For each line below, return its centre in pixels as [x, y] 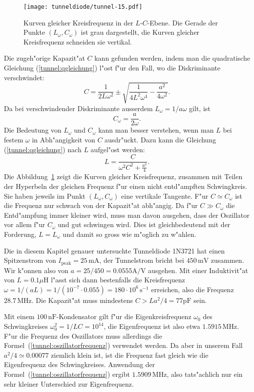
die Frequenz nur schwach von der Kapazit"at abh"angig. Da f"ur [101, 205]
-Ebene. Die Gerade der [183, 22]
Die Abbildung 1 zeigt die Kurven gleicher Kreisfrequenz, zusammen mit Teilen [123, 176]
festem [14, 140]
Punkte [34, 32]
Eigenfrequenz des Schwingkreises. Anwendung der [80, 364]
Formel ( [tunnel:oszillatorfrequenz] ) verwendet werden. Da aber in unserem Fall [123, 345]
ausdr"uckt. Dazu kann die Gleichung [160, 140]
